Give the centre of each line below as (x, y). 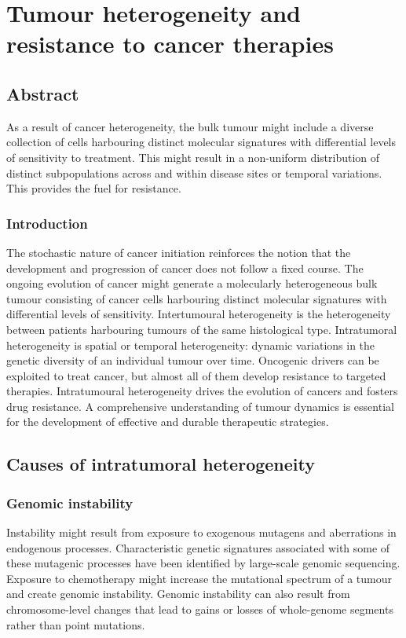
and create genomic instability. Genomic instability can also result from (178, 594)
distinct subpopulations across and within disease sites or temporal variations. (194, 172)
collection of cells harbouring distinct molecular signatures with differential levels (201, 142)
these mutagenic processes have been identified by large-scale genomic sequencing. (203, 563)
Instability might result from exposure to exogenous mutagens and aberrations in (201, 532)
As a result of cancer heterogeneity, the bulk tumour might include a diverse (190, 126)
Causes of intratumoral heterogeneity (161, 464)
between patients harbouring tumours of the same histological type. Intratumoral (202, 329)
